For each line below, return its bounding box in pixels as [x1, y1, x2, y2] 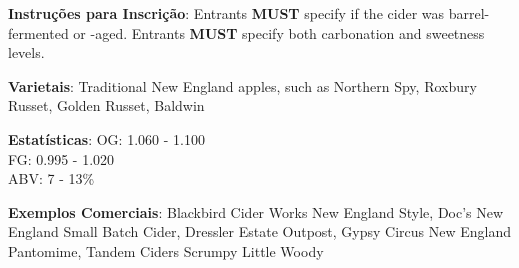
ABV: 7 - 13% [8, 168, 95, 189]
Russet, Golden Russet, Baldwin [8, 95, 205, 116]
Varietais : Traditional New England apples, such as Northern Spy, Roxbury [8, 75, 477, 96]
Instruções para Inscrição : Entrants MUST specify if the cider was [8, 3, 445, 23]
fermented [8, 22, 69, 43]
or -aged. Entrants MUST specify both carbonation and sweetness [73, 22, 485, 43]
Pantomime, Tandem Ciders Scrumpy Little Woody [8, 240, 324, 261]
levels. [8, 42, 45, 63]
